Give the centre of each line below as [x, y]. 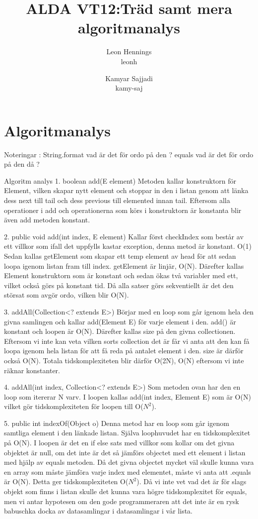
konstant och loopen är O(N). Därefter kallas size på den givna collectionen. [120, 331]
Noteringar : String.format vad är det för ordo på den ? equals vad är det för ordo [129, 154]
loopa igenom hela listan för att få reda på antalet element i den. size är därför [124, 351]
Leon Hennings [129, 52]
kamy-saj [129, 88]
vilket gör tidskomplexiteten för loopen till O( [74, 406]
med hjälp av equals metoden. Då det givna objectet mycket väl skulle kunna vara [129, 462]
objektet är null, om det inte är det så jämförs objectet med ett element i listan [125, 452]
